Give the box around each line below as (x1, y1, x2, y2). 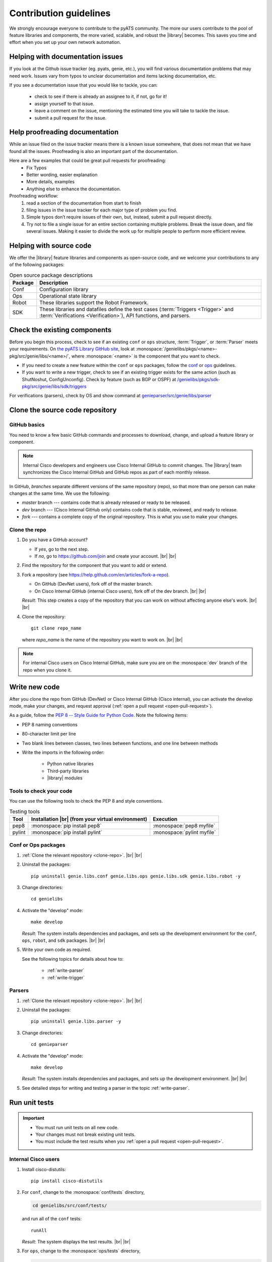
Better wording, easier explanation (26, 172, 98, 178)
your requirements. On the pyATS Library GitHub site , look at (9, 346, 135, 352)
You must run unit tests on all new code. (35, 1124, 119, 1130)
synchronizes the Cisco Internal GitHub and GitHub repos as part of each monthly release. (23, 469, 211, 476)
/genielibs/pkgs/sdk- (177, 376, 220, 382)
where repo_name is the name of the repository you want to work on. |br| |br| (22, 637, 183, 643)
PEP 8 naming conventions (22, 721, 78, 727)
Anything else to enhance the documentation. (26, 186, 121, 192)
